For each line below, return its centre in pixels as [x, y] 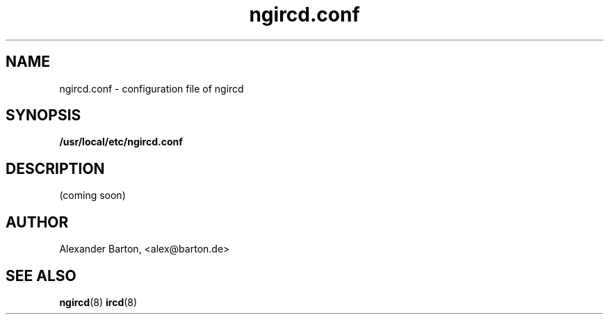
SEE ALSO [41, 275]
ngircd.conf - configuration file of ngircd [152, 88]
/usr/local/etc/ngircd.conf [121, 142]
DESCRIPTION [55, 168]
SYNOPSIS [43, 115]
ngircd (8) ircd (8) [98, 302]
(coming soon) [92, 195]
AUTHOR [37, 222]
